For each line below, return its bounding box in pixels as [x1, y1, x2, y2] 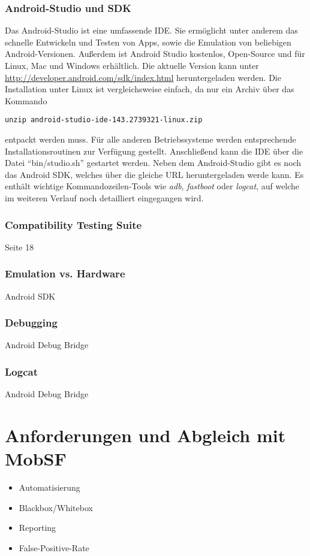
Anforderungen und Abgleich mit [5, 423, 286, 448]
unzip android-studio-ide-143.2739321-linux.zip [5, 116, 203, 125]
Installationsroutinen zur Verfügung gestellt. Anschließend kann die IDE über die [5, 144, 303, 157]
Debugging [5, 315, 58, 330]
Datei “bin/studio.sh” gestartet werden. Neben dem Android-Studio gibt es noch [5, 156, 302, 169]
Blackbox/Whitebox [19, 501, 93, 513]
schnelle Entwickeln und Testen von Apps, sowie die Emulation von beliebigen [5, 35, 291, 48]
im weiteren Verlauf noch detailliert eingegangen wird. [5, 192, 204, 204]
